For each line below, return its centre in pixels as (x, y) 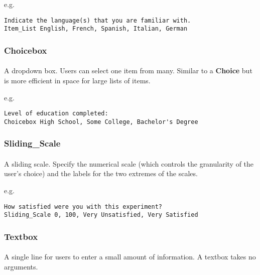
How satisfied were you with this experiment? (83, 207)
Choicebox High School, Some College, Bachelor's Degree (101, 122)
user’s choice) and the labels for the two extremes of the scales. (101, 173)
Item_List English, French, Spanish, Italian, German (96, 29)
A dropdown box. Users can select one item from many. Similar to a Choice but (128, 71)
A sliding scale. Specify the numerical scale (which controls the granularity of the (129, 163)
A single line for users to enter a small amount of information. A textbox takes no (130, 257)
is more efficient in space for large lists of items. (77, 80)
